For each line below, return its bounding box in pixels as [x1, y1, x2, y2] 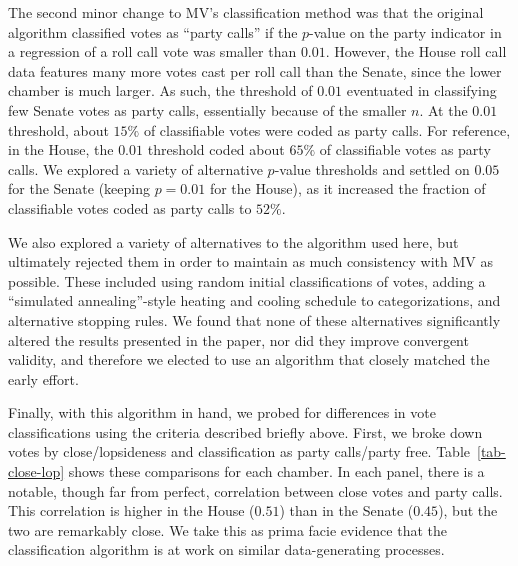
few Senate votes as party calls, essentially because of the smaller [8, 99, 407, 120]
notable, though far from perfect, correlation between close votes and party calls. [8, 480, 503, 501]
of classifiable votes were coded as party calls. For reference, [143, 119, 511, 140]
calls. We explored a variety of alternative [8, 158, 263, 179]
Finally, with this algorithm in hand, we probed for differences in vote [8, 402, 436, 423]
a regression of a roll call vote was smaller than [8, 41, 297, 62]
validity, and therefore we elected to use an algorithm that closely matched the [8, 349, 490, 370]
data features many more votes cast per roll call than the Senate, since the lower [8, 60, 502, 81]
